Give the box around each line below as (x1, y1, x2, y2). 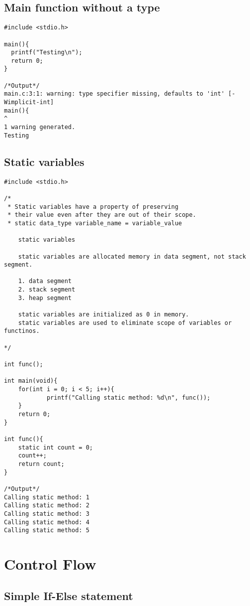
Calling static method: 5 (4, 527, 89, 534)
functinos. (4, 327, 40, 335)
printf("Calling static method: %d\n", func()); (46, 394, 211, 401)
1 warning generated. (4, 124, 76, 131)
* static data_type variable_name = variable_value (7, 219, 182, 227)
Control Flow (4, 554, 96, 574)
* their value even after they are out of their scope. (7, 211, 196, 219)
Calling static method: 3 (4, 510, 89, 517)
